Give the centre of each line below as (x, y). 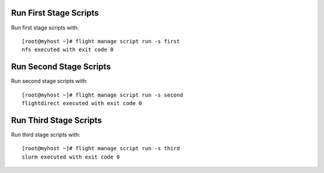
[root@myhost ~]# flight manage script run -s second (102, 95)
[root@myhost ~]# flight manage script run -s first (101, 41)
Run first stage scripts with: (45, 28)
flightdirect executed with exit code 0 (82, 103)
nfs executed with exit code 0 (68, 50)
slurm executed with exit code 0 (71, 157)
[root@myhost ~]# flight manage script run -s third (101, 148)
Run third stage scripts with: (46, 135)
